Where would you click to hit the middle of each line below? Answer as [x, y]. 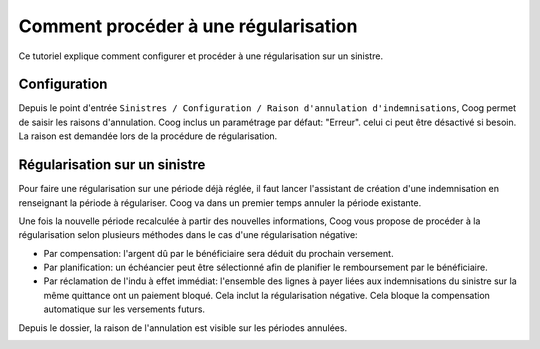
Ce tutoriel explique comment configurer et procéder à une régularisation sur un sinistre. [201, 56]
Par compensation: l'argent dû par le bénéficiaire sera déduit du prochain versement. [218, 253]
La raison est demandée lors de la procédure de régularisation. [148, 136]
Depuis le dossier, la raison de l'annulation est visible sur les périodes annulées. [183, 327]
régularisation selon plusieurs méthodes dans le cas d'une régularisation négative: [188, 235]
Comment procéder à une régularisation [188, 26]
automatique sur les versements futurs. [124, 309]
